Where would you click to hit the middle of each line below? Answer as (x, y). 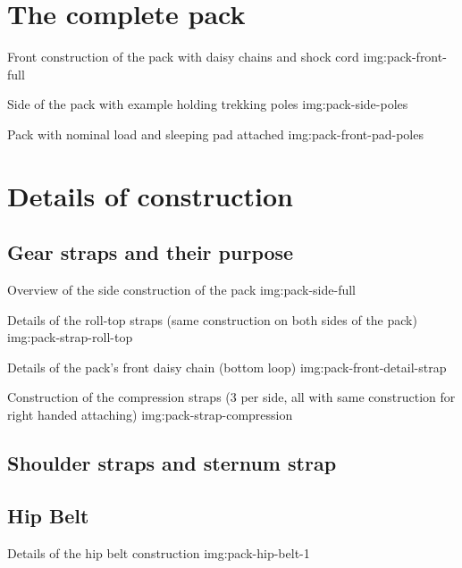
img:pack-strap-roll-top (70, 337)
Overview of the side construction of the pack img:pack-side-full (181, 290)
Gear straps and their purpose (151, 252)
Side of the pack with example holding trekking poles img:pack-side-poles (208, 104)
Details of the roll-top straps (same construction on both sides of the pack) (212, 319)
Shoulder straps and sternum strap (172, 463)
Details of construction (151, 195)
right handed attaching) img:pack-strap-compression (150, 415)
